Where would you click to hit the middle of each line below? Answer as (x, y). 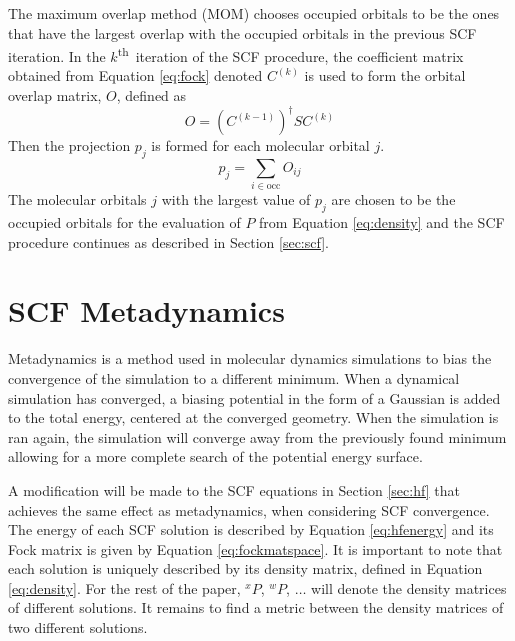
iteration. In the (57, 55)
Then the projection (69, 145)
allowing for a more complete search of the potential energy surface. (215, 456)
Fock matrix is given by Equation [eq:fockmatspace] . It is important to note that (255, 548)
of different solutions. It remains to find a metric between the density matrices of (256, 607)
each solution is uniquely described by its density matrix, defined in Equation (245, 568)
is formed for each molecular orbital (260, 145)
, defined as (151, 95)
